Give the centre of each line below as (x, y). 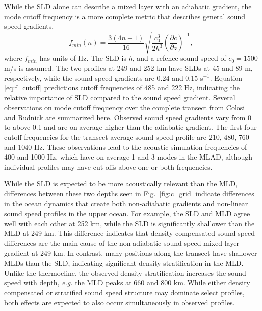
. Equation (226, 77)
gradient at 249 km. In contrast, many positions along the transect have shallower (131, 253)
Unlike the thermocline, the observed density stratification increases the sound (125, 272)
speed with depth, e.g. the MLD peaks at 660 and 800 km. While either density (127, 282)
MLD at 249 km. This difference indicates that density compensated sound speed (130, 233)
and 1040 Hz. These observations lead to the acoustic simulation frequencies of (126, 147)
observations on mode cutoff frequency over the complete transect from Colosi (125, 107)
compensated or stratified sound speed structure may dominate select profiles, (124, 292)
